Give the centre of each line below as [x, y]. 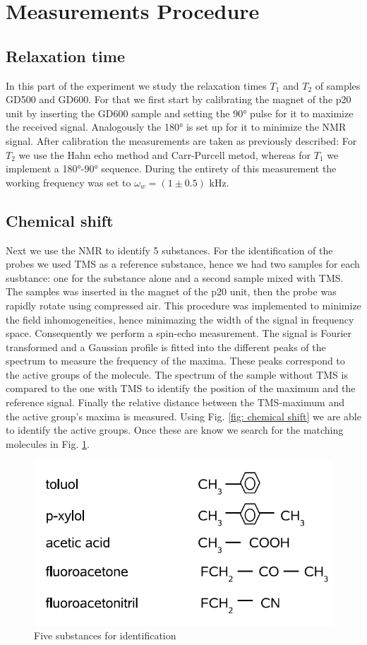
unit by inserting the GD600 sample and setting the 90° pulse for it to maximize [180, 113]
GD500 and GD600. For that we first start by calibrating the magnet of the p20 [179, 99]
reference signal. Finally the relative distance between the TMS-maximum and [175, 402]
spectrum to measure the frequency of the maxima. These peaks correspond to [175, 361]
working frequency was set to [68, 182]
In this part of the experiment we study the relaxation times [136, 85]
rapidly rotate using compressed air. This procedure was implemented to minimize [183, 305]
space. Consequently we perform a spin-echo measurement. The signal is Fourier [179, 333]
